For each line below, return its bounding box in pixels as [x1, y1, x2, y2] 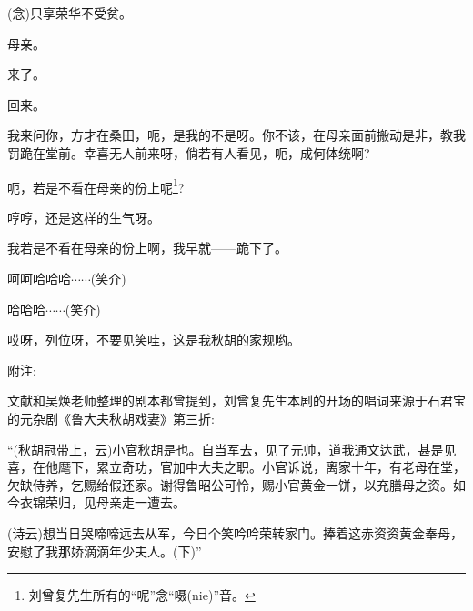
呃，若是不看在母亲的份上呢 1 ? [7, 175, 185, 196]
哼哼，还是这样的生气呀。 [7, 207, 160, 226]
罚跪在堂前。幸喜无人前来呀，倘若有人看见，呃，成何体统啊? [7, 143, 370, 162]
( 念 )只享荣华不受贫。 [7, 4, 132, 22]
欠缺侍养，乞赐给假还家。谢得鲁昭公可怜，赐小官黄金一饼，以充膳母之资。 [7, 475, 453, 494]
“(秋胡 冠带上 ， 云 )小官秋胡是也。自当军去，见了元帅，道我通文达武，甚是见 [7, 439, 457, 458]
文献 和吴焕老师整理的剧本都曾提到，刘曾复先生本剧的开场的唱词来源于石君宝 [7, 391, 466, 410]
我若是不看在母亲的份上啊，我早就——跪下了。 [7, 238, 287, 257]
